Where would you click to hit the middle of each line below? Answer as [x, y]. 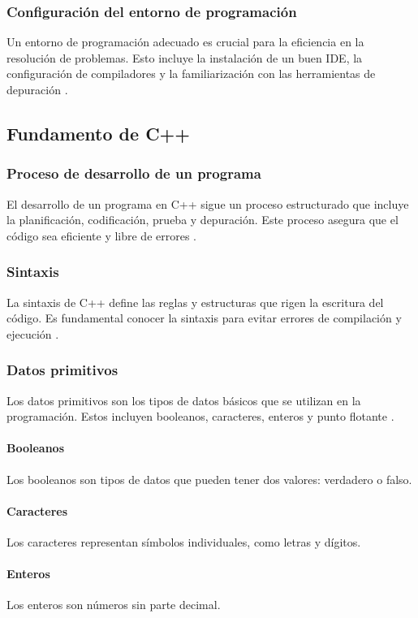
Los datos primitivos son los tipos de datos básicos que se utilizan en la [184, 400]
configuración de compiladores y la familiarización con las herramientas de [191, 73]
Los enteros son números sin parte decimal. [114, 605]
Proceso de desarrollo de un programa [134, 173]
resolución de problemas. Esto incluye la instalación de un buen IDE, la [185, 57]
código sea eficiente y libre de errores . [102, 235]
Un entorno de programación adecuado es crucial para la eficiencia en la [185, 42]
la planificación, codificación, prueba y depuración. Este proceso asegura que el [203, 220]
